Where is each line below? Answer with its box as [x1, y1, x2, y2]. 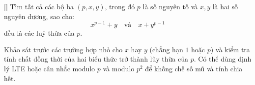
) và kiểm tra [210, 44, 250, 54]
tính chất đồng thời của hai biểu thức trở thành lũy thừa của [4, 54, 188, 64]
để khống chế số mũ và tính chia [145, 64, 243, 74]
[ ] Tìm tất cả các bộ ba [4, 1, 74, 11]
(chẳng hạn [149, 44, 183, 54]
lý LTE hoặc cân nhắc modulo [4, 64, 95, 74]
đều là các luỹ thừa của [4, 28, 75, 38]
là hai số [212, 1, 238, 11]
